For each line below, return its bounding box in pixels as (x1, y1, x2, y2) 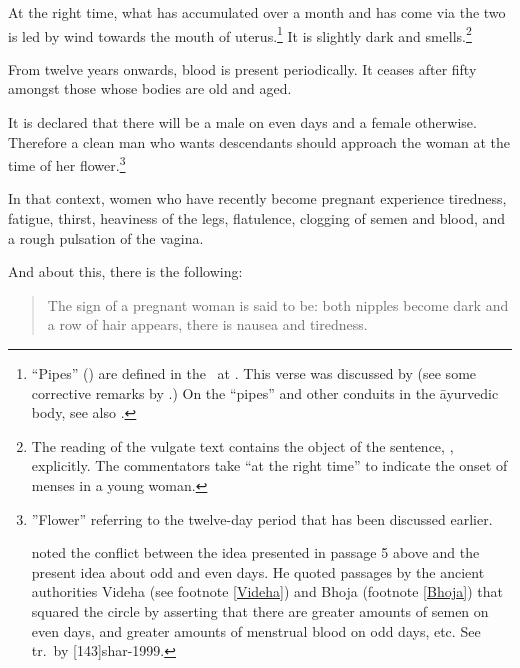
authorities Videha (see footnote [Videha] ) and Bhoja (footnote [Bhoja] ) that (31, 581, 504, 602)
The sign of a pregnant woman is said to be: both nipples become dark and (47, 294, 509, 315)
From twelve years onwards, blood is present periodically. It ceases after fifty (8, 58, 477, 79)
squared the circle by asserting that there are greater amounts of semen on (31, 600, 489, 621)
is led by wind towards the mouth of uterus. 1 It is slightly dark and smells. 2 (8, 22, 472, 46)
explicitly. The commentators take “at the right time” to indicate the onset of (31, 455, 508, 476)
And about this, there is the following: (8, 261, 243, 282)
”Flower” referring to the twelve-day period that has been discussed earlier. (31, 508, 493, 529)
